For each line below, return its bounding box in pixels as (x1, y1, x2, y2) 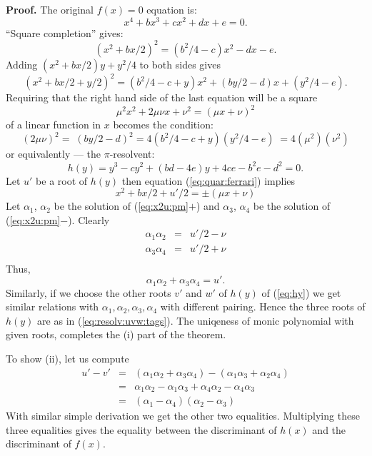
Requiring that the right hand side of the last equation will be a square (6, 90, 318, 105)
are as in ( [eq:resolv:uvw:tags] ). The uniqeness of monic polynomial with (37, 313, 354, 328)
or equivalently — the (6, 146, 101, 161)
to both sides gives (139, 56, 221, 71)
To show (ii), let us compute (6, 350, 129, 365)
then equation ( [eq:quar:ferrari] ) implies (121, 173, 296, 188)
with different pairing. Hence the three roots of (160, 299, 366, 314)
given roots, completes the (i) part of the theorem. (6, 327, 226, 342)
